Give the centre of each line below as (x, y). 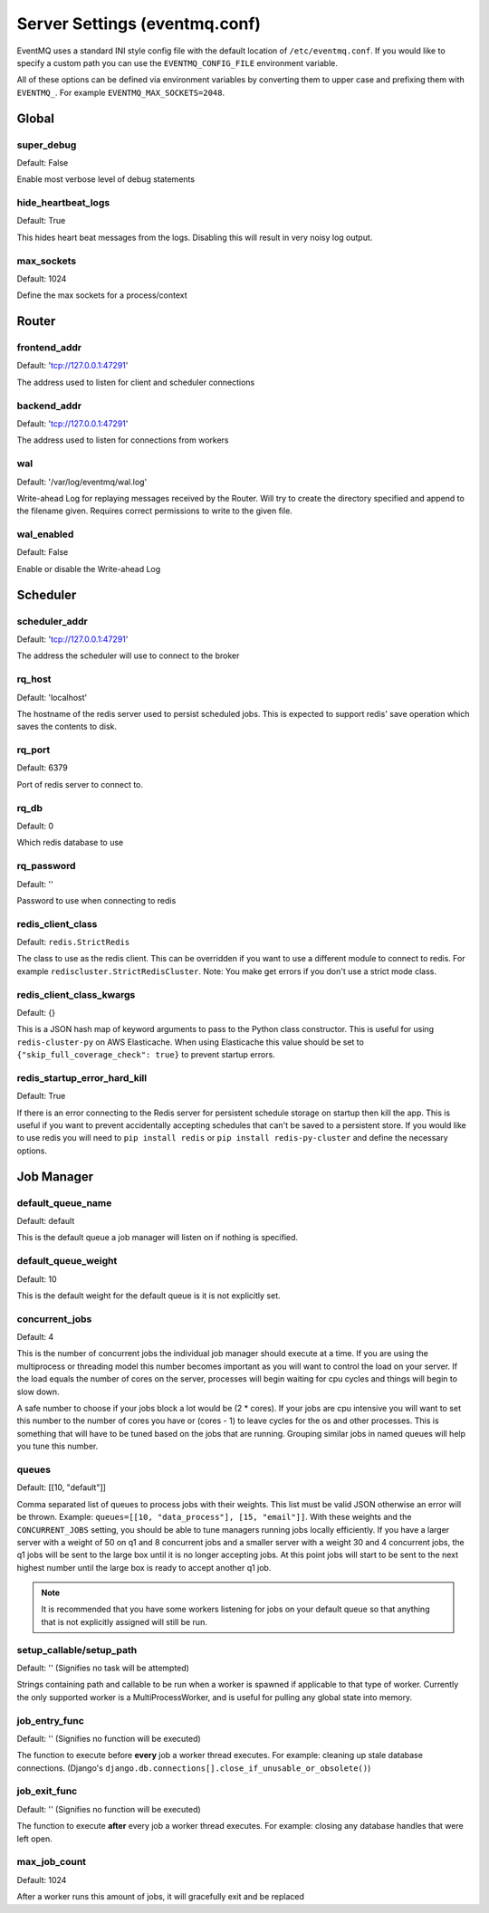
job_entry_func (51, 1720)
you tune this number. (58, 1446)
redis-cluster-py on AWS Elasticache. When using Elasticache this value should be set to (190, 1042)
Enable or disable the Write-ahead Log (89, 569)
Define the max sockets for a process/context (102, 295)
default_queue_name (64, 1202)
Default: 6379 (42, 768)
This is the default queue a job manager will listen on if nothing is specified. (158, 1238)
